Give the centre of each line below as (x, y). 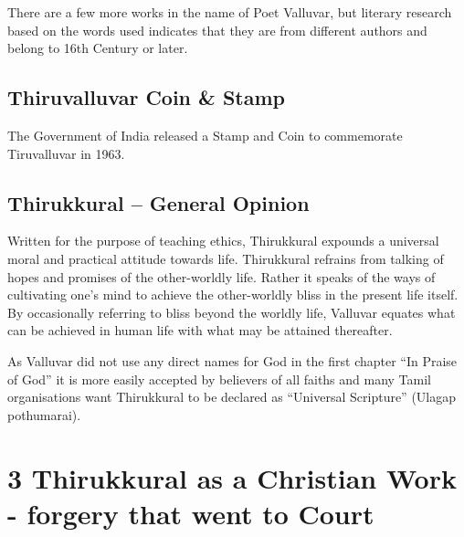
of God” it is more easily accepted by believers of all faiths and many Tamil (220, 379)
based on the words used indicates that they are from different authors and (217, 30)
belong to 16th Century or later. (98, 48)
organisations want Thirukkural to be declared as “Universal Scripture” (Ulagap (232, 397)
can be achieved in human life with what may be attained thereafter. (200, 330)
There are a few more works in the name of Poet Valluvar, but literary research (230, 12)
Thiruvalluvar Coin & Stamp (146, 97)
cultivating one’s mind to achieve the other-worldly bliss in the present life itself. (233, 295)
